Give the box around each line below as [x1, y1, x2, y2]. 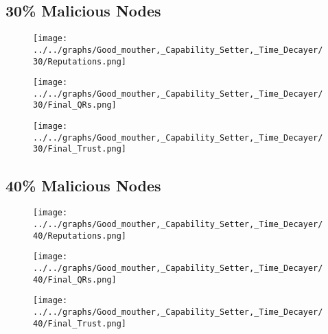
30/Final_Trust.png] [33, 144, 127, 154]
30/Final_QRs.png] [33, 100, 117, 110]
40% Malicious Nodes [5, 174, 161, 195]
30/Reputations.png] [33, 56, 127, 67]
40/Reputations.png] [33, 230, 127, 241]
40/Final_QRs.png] [33, 274, 117, 285]
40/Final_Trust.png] [33, 318, 127, 329]
